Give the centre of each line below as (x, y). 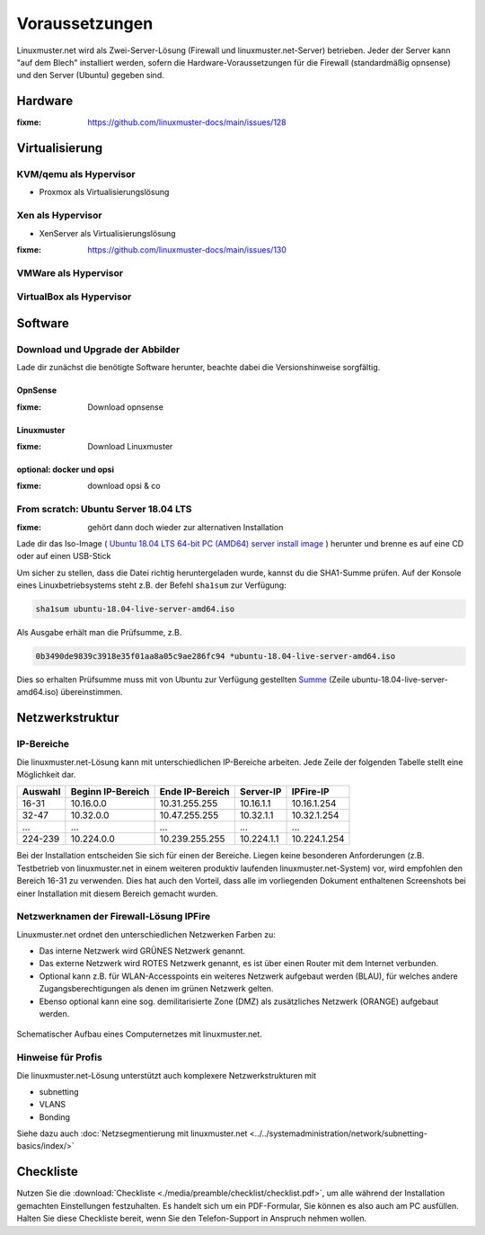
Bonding (55, 1117)
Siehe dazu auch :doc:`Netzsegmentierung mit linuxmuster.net (132, 1133)
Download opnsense (125, 407)
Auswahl (41, 792)
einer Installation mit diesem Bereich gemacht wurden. (117, 893)
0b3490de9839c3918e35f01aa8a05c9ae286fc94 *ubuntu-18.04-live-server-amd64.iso (216, 657)
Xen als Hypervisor (59, 216)
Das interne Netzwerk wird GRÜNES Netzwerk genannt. (142, 951)
